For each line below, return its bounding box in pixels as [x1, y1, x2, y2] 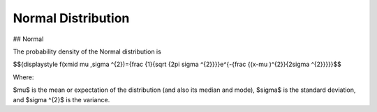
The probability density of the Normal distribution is [13, 47, 162, 56]
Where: [13, 73, 34, 81]
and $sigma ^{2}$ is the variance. [13, 95, 110, 104]
